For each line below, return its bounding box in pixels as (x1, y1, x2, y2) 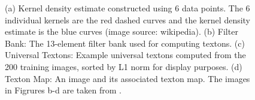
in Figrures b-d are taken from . (5, 84, 122, 96)
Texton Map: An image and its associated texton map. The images (5, 72, 250, 84)
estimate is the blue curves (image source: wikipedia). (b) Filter (5, 25, 238, 38)
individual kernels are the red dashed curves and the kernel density (5, 13, 251, 26)
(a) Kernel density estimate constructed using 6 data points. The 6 (5, 2, 250, 14)
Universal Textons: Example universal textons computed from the (5, 49, 246, 61)
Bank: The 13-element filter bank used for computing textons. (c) (5, 37, 245, 49)
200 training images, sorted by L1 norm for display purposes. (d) (5, 60, 242, 72)
